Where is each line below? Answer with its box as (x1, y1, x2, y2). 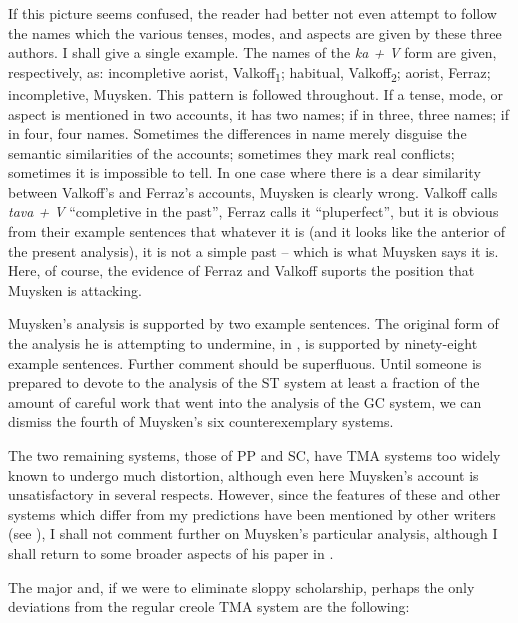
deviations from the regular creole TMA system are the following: (8, 596, 410, 617)
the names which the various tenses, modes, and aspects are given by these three (8, 22, 502, 43)
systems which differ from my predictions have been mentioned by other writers (8, 503, 496, 524)
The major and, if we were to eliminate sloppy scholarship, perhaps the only (8, 576, 475, 597)
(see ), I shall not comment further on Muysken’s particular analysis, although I (8, 523, 498, 544)
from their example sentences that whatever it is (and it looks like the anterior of (8, 221, 506, 242)
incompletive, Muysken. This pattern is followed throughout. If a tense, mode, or (8, 83, 504, 104)
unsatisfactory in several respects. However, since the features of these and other (8, 484, 501, 505)
